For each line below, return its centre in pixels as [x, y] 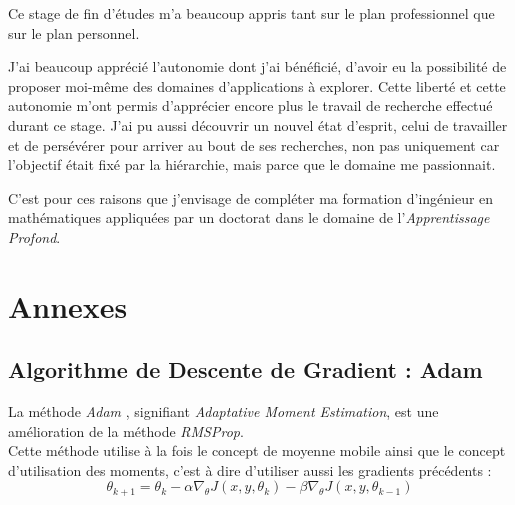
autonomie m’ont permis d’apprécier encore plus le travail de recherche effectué [250, 105]
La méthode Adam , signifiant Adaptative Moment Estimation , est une [223, 411]
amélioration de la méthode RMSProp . [126, 430]
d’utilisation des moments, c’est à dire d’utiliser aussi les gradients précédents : [250, 469]
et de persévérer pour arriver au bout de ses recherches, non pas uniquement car [254, 144]
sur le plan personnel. [74, 32]
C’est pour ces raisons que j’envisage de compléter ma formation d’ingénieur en [251, 197]
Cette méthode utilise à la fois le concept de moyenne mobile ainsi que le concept [257, 450]
